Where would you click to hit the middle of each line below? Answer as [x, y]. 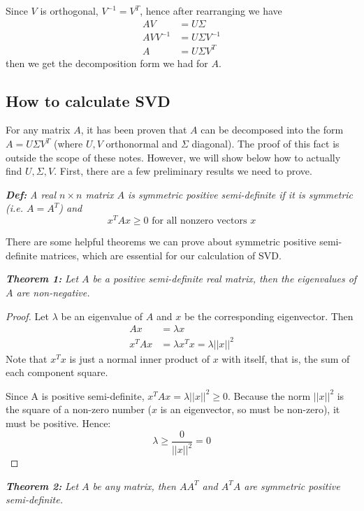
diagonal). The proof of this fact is [265, 144]
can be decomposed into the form [272, 130]
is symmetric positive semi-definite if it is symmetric [240, 194]
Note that [27, 358]
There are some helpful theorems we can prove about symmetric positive [161, 242]
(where [68, 144]
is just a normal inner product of [139, 358]
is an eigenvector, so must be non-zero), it [250, 409]
